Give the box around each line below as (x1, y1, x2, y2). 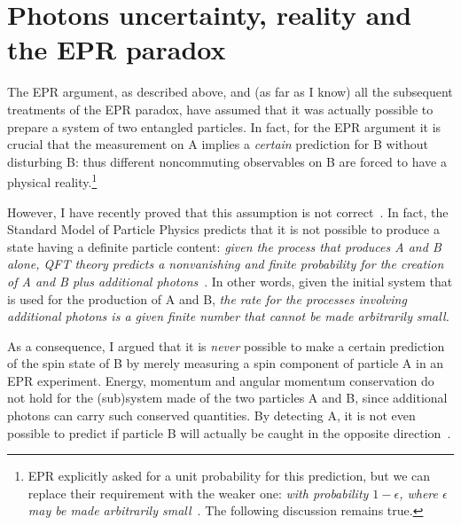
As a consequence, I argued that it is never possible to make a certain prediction (7, 336, 445, 355)
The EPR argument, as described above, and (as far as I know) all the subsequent (7, 82, 453, 101)
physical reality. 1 (7, 170, 98, 191)
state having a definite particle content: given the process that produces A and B (7, 237, 441, 255)
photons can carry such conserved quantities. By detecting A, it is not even (7, 406, 416, 425)
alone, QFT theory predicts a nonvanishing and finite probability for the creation (7, 255, 444, 273)
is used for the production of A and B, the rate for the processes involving (7, 289, 407, 308)
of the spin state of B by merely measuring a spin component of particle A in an (7, 354, 444, 372)
